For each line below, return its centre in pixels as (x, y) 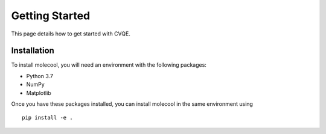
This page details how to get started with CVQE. (71, 34)
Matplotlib (39, 93)
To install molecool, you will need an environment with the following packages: (109, 65)
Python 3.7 (40, 76)
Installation (33, 51)
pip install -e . (47, 118)
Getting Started (51, 16)
